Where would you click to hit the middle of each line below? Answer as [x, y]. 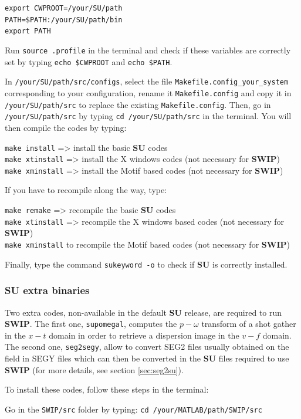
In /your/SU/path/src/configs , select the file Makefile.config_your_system [147, 81]
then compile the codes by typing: [66, 127]
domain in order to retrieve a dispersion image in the [144, 335]
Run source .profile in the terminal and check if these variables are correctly [148, 50]
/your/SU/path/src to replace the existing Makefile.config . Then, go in [138, 104]
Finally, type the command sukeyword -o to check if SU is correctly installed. [146, 264]
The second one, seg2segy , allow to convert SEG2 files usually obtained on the [147, 347]
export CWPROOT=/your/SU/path [64, 8]
